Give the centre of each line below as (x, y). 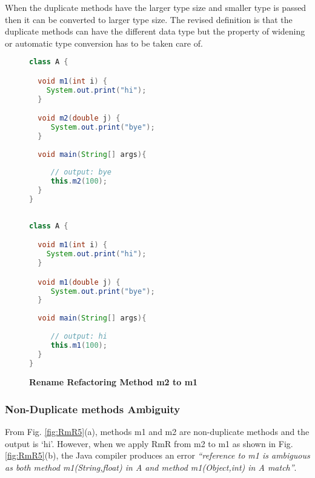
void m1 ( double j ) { (79, 282)
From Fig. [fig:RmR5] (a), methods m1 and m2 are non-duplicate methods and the (157, 432)
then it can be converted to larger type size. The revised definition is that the (149, 19)
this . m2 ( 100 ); (79, 181)
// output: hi (79, 336)
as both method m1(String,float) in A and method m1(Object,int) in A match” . (151, 467)
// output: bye (81, 172)
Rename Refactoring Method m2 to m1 (114, 382)
